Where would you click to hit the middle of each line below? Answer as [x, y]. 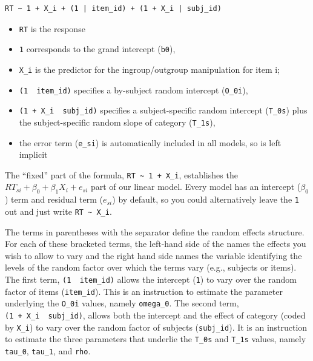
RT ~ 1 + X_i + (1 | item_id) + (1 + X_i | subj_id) [113, 8]
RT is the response [52, 28]
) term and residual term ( [54, 199]
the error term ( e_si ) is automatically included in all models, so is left [150, 142]
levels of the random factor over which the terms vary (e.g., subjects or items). [151, 267]
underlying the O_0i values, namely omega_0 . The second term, [122, 303]
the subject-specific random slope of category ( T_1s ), [117, 122]
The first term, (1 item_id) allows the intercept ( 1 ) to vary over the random [151, 279]
